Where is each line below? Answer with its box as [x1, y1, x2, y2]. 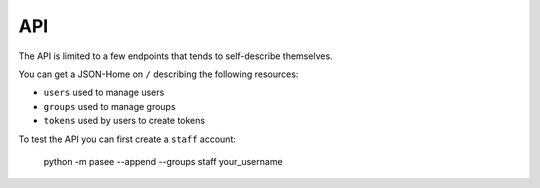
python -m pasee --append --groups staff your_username [43, 155, 284, 167]
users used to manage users [43, 86, 165, 99]
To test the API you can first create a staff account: [18, 133, 237, 145]
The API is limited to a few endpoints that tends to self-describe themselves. [18, 50, 334, 62]
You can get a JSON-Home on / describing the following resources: [18, 68, 299, 80]
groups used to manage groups [43, 100, 176, 112]
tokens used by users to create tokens [43, 115, 205, 127]
